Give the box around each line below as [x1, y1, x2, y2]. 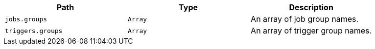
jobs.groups [5, 15, 47, 23]
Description [289, 2, 333, 12]
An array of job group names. [251, 14, 359, 24]
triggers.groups [5, 27, 63, 34]
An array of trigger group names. [251, 26, 372, 35]
